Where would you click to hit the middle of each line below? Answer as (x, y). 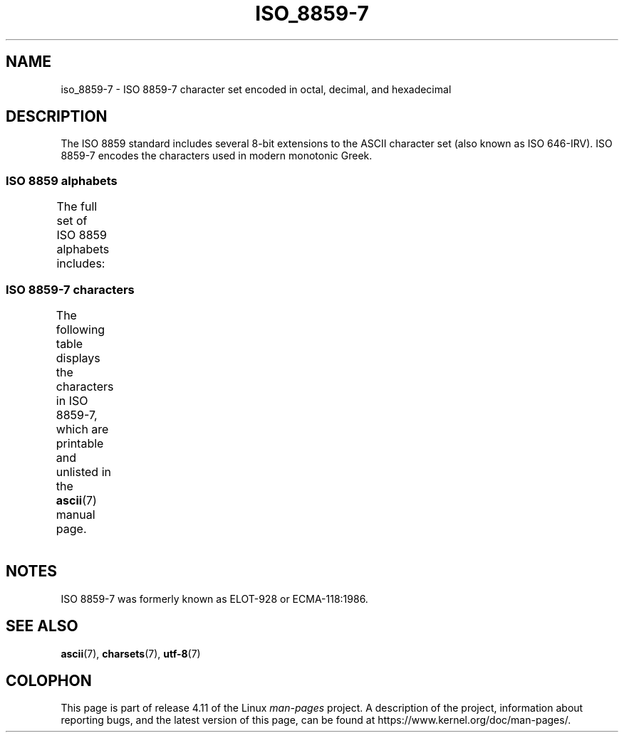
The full (77, 207)
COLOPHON (49, 681)
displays (78, 358)
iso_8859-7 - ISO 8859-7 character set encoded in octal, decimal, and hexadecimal (256, 89)
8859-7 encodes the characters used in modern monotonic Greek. (217, 156)
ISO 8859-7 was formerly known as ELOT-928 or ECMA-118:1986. (214, 599)
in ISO (72, 400)
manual (76, 514)
